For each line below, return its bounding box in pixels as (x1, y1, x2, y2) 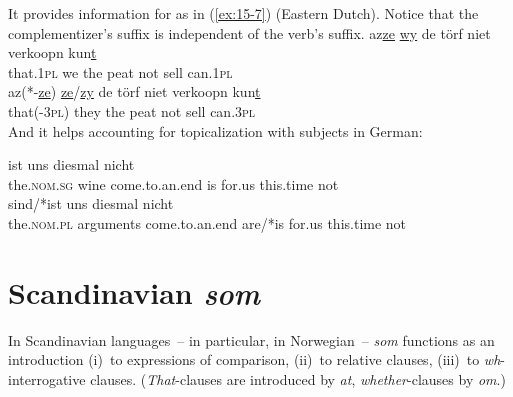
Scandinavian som (8, 271, 261, 313)
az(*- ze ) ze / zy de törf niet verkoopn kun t (8, 81, 261, 102)
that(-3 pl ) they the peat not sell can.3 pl (8, 100, 256, 121)
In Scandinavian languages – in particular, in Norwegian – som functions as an (8, 329, 495, 350)
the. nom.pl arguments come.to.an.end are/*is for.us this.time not (8, 212, 407, 233)
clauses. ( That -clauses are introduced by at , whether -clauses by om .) (90, 368, 506, 389)
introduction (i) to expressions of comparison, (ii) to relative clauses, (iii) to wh (8, 349, 501, 370)
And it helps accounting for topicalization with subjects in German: (8, 120, 423, 141)
